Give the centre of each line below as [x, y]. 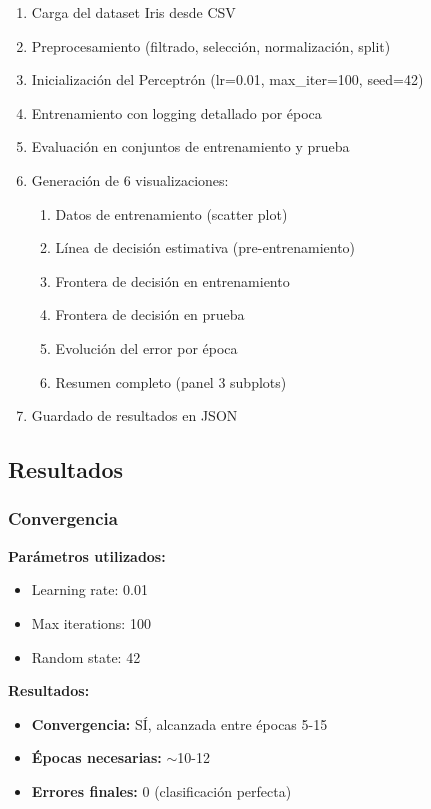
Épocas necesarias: [96, 757]
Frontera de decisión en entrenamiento [172, 280]
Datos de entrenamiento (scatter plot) [171, 213]
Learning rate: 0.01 [89, 589]
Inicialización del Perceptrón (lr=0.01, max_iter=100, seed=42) [227, 79]
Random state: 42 [86, 656]
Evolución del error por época [146, 347]
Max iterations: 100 [91, 622]
